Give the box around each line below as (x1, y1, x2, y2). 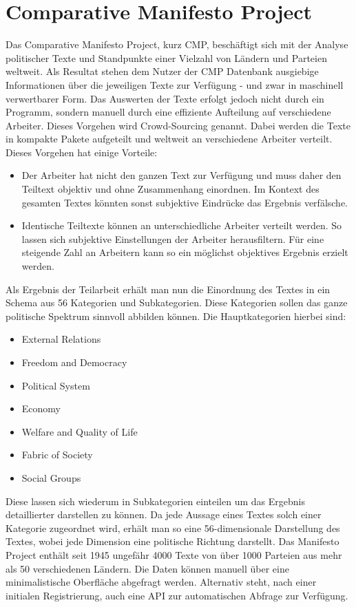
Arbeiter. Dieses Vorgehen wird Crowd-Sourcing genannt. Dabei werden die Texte (6, 118, 350, 132)
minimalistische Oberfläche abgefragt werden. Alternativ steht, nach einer (6, 575, 317, 589)
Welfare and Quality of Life (21, 424, 138, 438)
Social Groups (21, 470, 81, 484)
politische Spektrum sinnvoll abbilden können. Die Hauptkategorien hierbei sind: (6, 308, 346, 323)
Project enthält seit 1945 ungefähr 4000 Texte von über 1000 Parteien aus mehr (6, 547, 342, 562)
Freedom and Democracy (21, 355, 127, 369)
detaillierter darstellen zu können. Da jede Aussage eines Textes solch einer (6, 507, 322, 522)
